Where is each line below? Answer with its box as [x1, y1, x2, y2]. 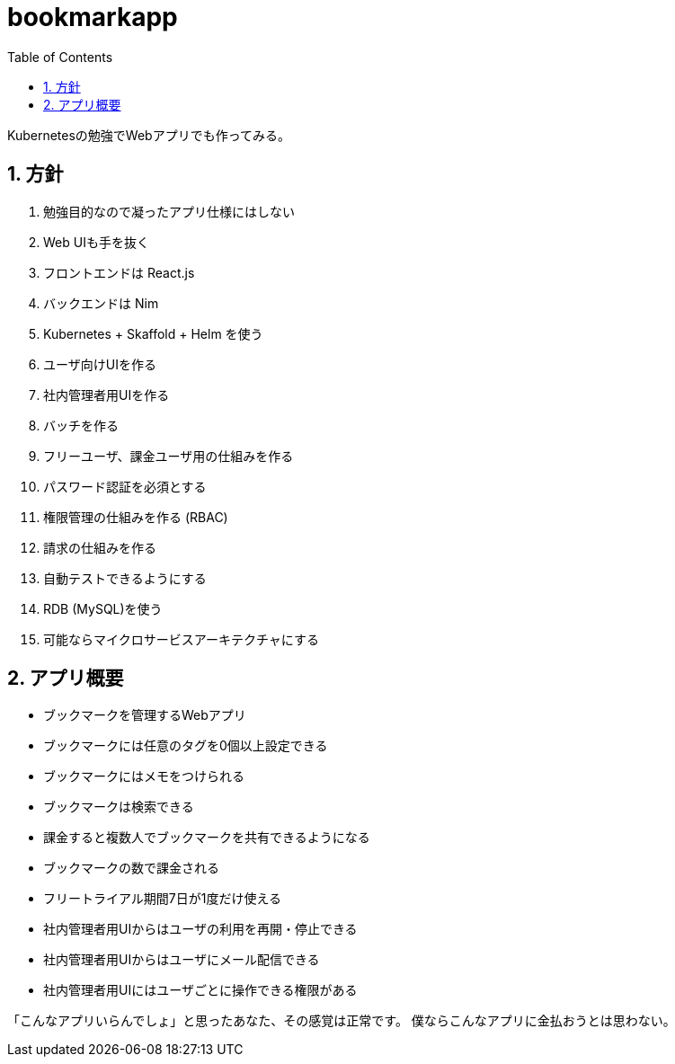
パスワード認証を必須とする [43, 478, 207, 494]
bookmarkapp [7, 2, 178, 32]
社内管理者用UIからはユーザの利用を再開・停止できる [43, 921, 358, 937]
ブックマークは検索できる [43, 799, 194, 815]
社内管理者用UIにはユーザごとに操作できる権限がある [43, 982, 358, 998]
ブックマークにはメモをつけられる [43, 768, 244, 785]
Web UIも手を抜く [43, 234, 149, 250]
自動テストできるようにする [43, 570, 207, 586]
